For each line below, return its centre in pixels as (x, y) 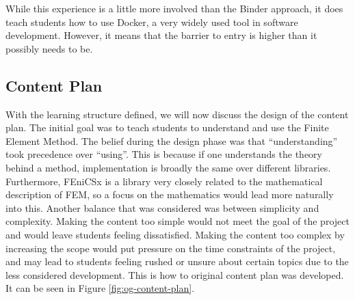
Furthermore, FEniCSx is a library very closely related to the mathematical (164, 181)
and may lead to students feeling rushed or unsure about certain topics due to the (177, 261)
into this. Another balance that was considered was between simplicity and (162, 207)
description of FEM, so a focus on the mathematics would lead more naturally (170, 194)
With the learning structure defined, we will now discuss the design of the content (177, 114)
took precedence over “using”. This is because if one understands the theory (164, 154)
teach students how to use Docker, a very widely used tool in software (152, 22)
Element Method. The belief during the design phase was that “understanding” (172, 140)
